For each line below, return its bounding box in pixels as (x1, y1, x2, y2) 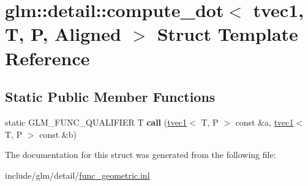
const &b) (39, 127, 77, 140)
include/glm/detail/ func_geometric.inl (5, 168, 150, 181)
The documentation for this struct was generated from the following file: (5, 148, 276, 161)
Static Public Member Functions (5, 87, 216, 106)
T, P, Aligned (5, 21, 121, 46)
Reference (5, 45, 90, 70)
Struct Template (157, 21, 298, 46)
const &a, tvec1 (235, 115, 294, 128)
